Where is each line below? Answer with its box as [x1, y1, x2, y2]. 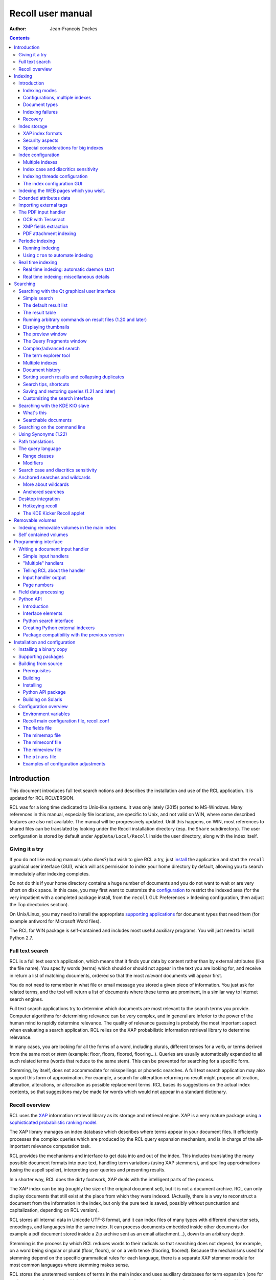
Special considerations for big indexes [23, 144, 104, 151]
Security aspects [23, 137, 59, 143]
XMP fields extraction [23, 223, 68, 230]
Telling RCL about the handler [23, 567, 85, 573]
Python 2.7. [9, 934, 33, 941]
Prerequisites [23, 668, 51, 674]
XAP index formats [23, 131, 62, 137]
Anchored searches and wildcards [18, 474, 91, 480]
